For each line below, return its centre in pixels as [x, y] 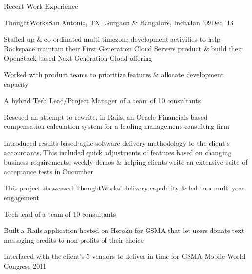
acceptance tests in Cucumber [49, 171]
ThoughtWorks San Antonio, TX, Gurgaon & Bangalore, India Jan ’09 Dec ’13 [119, 22]
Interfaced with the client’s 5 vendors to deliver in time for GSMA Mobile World [125, 256]
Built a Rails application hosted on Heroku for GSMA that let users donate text [124, 230]
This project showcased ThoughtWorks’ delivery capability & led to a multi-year [124, 188]
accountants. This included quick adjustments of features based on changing [118, 152]
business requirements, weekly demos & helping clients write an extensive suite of [126, 162]
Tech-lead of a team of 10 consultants [60, 214]
